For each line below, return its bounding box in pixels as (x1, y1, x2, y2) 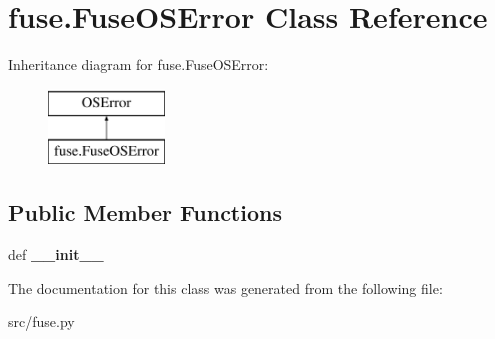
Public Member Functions (8, 197, 282, 228)
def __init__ (8, 244, 104, 265)
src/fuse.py (8, 311, 75, 332)
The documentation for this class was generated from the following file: (8, 277, 443, 298)
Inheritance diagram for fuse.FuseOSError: (8, 54, 269, 75)
